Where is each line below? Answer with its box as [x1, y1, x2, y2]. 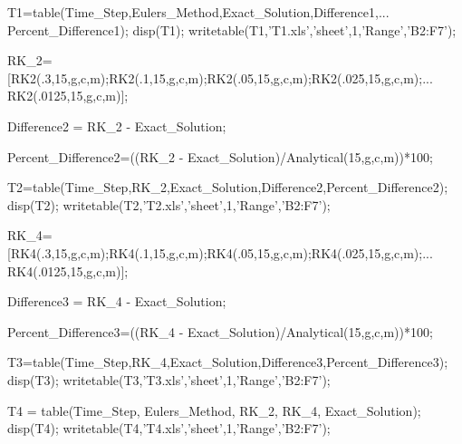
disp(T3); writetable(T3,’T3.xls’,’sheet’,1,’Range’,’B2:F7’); [7, 370, 331, 389]
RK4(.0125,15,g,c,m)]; [7, 261, 129, 280]
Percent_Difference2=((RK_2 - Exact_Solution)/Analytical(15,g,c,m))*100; [7, 147, 433, 166]
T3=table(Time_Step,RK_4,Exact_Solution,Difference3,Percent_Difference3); [7, 352, 448, 372]
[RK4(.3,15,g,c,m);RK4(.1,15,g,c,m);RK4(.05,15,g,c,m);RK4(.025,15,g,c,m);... [7, 243, 433, 262]
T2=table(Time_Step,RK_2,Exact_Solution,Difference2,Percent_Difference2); [7, 178, 448, 197]
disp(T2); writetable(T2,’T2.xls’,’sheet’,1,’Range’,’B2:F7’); [7, 195, 331, 214]
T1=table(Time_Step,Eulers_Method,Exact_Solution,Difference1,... [7, 3, 390, 21]
